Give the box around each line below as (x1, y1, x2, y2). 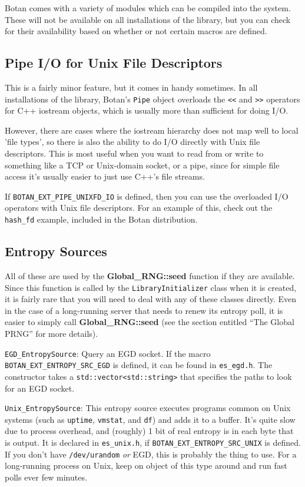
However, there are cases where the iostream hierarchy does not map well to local (5, 124, 299, 136)
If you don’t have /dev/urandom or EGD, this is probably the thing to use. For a (5, 448, 297, 460)
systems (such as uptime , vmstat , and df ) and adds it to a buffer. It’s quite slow (5, 413, 296, 425)
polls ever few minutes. (5, 471, 87, 483)
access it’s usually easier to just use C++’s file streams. (5, 170, 205, 183)
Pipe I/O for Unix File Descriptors (5, 54, 223, 72)
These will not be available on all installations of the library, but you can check (5, 13, 291, 25)
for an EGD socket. (5, 382, 75, 394)
